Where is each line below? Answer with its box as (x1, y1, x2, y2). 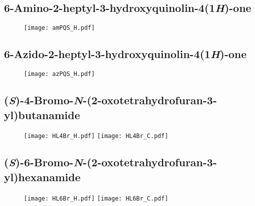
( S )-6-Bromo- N (4, 154, 83, 170)
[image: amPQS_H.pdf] (24, 24, 95, 32)
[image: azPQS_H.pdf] (24, 70, 95, 78)
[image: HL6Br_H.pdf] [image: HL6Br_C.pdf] (24, 195, 169, 202)
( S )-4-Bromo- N (4, 92, 83, 108)
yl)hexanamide (4, 169, 81, 184)
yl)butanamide (4, 107, 80, 122)
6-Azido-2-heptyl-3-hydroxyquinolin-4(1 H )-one (4, 46, 247, 62)
